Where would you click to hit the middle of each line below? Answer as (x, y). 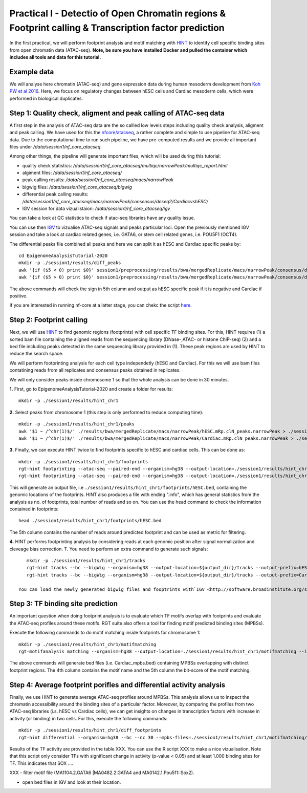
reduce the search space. (37, 354)
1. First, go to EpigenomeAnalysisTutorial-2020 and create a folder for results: (91, 389)
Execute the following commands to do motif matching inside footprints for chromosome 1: (105, 633)
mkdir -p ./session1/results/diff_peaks (70, 263)
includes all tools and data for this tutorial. (55, 57)
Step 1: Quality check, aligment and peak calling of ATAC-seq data (117, 113)
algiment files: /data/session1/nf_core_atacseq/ (72, 173)
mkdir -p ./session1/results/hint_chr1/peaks (77, 424)
